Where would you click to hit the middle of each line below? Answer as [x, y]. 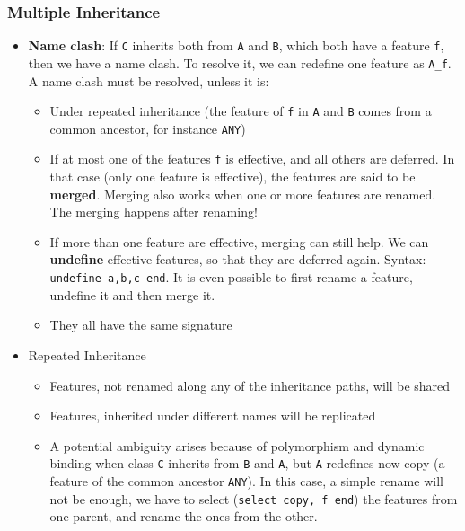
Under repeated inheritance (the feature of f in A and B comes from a [241, 111]
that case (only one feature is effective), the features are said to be [232, 177]
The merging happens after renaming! [154, 212]
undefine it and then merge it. [132, 294]
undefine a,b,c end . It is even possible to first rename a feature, [231, 277]
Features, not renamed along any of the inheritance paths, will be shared [250, 385]
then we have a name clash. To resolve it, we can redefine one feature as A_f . [240, 62]
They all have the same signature [141, 325]
